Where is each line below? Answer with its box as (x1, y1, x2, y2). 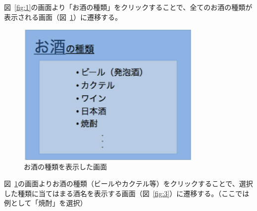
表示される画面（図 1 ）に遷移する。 (4, 11, 122, 22)
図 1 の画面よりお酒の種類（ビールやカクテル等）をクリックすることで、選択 (4, 178, 253, 188)
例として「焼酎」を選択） (4, 198, 87, 208)
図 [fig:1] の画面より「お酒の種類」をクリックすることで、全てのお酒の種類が (4, 2, 253, 12)
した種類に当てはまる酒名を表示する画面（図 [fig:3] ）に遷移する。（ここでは (4, 188, 250, 198)
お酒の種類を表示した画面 (24, 161, 107, 172)
